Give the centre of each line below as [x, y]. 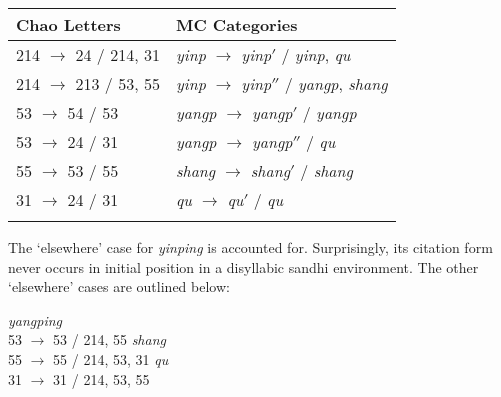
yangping [35, 319]
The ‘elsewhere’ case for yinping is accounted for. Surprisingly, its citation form [250, 247]
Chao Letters [68, 24]
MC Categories [236, 24]
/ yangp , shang [336, 83]
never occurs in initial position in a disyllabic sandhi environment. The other [243, 266]
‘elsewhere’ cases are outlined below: [119, 286]
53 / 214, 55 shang [109, 339]
